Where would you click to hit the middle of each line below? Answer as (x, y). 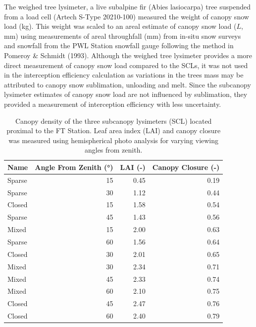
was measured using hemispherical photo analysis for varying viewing (114, 140)
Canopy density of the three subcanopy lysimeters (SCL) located (113, 121)
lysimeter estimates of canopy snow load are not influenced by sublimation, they (126, 94)
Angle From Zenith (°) (74, 167)
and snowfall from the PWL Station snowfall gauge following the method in (119, 45)
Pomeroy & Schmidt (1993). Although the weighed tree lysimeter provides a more (128, 55)
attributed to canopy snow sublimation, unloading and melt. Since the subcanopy (128, 84)
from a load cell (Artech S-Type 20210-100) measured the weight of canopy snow (127, 16)
